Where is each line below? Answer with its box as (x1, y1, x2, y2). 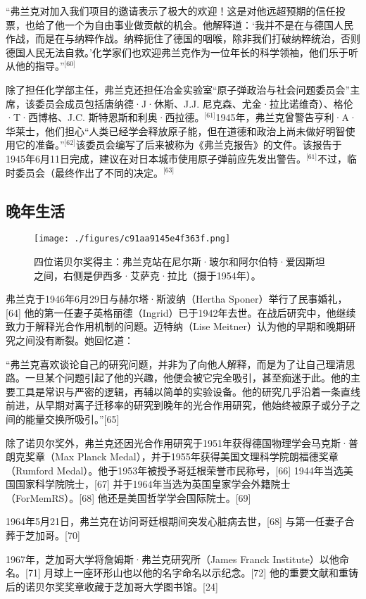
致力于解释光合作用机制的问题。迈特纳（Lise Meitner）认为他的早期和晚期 (6, 319, 346, 334)
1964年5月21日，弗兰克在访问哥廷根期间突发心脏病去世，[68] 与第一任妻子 (6, 514, 345, 529)
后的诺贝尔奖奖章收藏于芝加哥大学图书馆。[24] (6, 579, 218, 593)
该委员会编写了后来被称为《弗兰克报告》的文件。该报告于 (75, 137, 342, 152)
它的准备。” (15, 137, 65, 152)
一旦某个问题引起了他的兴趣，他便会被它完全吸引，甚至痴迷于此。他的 (25, 370, 351, 385)
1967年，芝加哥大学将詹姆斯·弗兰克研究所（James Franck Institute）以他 (6, 551, 339, 566)
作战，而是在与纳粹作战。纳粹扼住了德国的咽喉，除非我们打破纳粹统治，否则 (6, 31, 360, 46)
